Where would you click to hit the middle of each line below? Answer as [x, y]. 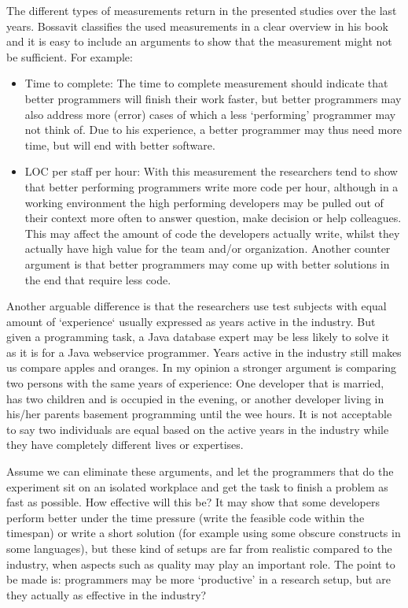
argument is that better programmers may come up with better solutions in [207, 263]
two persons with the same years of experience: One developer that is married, [195, 383]
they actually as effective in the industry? [107, 594]
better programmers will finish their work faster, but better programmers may [213, 98]
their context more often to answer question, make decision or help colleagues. [213, 218]
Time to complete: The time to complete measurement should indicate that [206, 83]
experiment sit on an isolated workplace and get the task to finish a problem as [197, 486]
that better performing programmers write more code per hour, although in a [211, 186]
